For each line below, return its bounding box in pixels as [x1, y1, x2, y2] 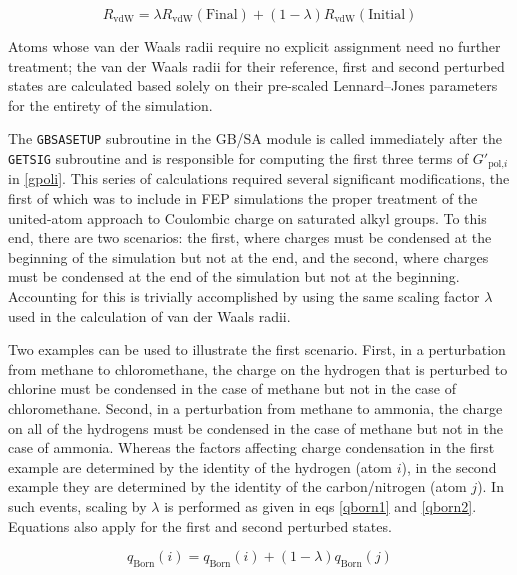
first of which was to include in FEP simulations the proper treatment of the [8, 188, 478, 209]
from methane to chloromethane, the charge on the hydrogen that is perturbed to [8, 358, 508, 379]
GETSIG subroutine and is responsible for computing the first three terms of [8, 148, 469, 169]
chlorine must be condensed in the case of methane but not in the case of [8, 378, 456, 399]
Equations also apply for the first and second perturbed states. [8, 515, 392, 536]
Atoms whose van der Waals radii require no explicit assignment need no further [8, 36, 501, 56]
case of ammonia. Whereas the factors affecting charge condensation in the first [8, 437, 495, 458]
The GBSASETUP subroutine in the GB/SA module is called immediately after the [8, 128, 502, 149]
